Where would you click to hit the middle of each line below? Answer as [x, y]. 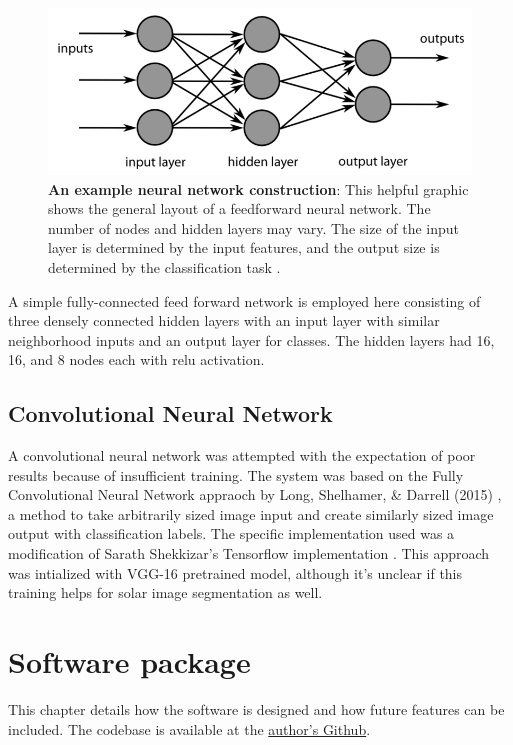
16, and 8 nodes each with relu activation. [136, 359]
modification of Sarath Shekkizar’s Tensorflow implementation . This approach [249, 553]
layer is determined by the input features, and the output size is [244, 247]
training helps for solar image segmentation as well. [165, 592]
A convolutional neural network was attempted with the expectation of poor [242, 455]
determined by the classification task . [164, 266]
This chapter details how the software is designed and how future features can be [256, 708]
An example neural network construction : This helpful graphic [258, 188]
